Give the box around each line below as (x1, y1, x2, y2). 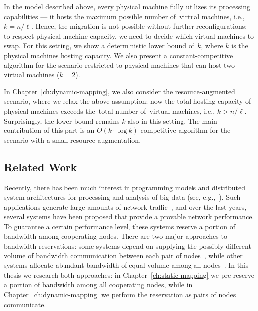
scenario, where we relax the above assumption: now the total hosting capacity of (4, 96, 251, 106)
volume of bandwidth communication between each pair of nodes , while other (4, 250, 243, 260)
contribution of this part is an (4, 125, 95, 135)
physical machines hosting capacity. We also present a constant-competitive (4, 50, 233, 60)
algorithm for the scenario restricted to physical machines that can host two (4, 60, 235, 70)
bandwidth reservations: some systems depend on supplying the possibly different (4, 241, 251, 251)
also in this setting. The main (128, 115, 217, 125)
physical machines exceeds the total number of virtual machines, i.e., (4, 105, 215, 116)
